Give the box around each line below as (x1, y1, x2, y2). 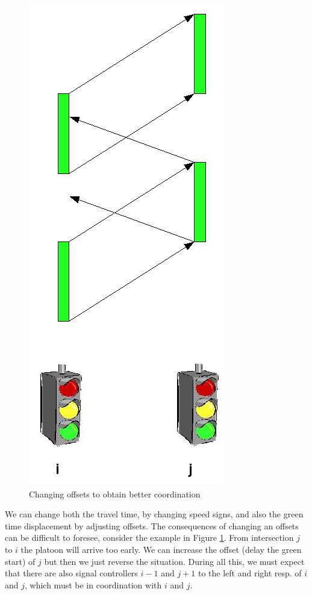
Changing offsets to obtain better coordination (29, 487, 201, 500)
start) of (5, 555, 36, 567)
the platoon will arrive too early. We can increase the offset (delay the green (20, 543, 302, 555)
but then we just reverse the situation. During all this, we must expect (44, 555, 305, 567)
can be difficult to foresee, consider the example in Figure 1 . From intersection (5, 531, 294, 544)
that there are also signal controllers (5, 567, 138, 579)
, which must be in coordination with (25, 578, 162, 591)
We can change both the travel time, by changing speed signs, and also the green (5, 508, 304, 520)
